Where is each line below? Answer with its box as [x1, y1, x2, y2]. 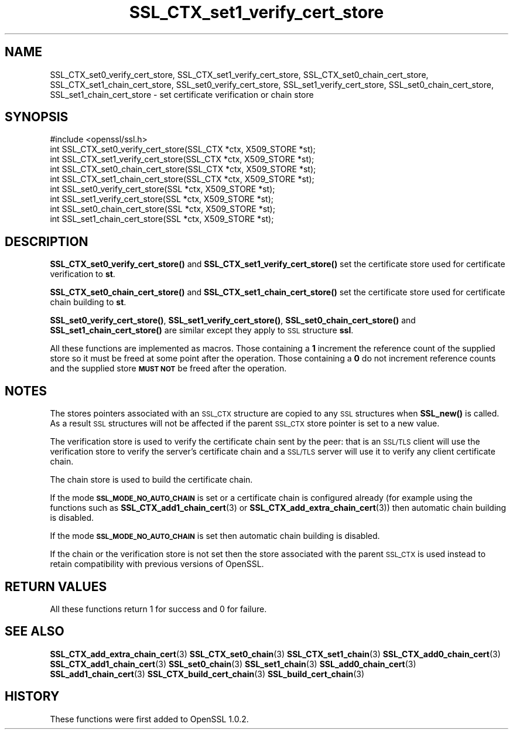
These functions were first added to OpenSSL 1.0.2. [50, 713, 249, 724]
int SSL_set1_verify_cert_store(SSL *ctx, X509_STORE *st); [50, 194, 274, 204]
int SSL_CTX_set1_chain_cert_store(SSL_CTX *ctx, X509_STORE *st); [50, 174, 314, 185]
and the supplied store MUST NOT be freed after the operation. [50, 363, 287, 374]
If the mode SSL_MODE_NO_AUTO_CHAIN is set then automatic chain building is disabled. [50, 531, 380, 541]
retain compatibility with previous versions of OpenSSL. [50, 559, 264, 569]
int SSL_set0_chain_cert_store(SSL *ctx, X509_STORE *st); [50, 204, 275, 214]
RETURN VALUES [5, 579, 107, 594]
